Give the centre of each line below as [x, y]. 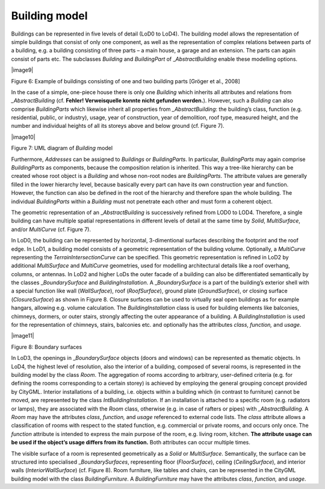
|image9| [22, 70]
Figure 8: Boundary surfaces [47, 347]
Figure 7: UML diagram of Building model [62, 148]
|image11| [23, 336]
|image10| [23, 137]
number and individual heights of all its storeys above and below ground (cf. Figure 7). [118, 126]
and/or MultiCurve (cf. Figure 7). [51, 229]
